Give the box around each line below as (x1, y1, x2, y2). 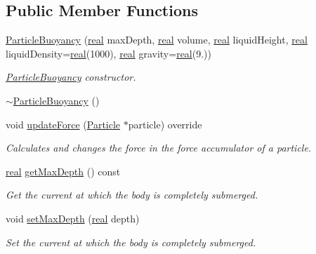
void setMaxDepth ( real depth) (6, 210, 140, 225)
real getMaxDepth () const (6, 163, 121, 178)
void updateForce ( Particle (6, 116, 121, 131)
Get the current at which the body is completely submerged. (6, 187, 258, 202)
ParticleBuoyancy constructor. (6, 69, 136, 84)
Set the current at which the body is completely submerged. (6, 234, 256, 249)
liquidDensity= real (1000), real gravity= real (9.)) (6, 46, 211, 60)
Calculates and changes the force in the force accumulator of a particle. (6, 140, 312, 155)
